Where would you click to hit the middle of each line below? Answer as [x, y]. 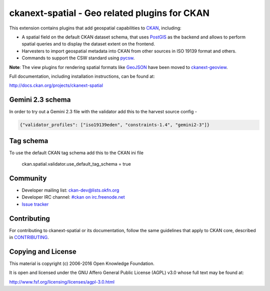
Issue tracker [35, 204]
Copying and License [43, 251]
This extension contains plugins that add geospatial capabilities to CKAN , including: [95, 28]
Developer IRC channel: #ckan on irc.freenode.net [73, 197]
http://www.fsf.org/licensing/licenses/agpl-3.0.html [62, 282]
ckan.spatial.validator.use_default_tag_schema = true [76, 164]
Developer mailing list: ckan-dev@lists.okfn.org [70, 190]
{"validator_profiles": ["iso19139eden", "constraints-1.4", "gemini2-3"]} [115, 125]
